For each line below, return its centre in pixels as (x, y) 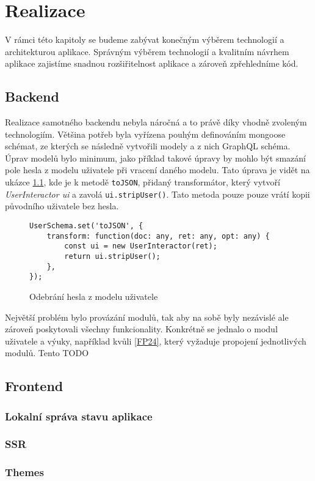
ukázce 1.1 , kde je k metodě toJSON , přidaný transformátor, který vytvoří (143, 182)
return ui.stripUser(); (112, 256)
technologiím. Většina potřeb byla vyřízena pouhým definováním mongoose (145, 134)
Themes (24, 472)
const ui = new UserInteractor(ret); (141, 246)
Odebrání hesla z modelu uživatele (94, 296)
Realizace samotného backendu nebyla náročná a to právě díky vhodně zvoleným (156, 122)
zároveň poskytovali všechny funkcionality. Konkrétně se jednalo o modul (141, 329)
